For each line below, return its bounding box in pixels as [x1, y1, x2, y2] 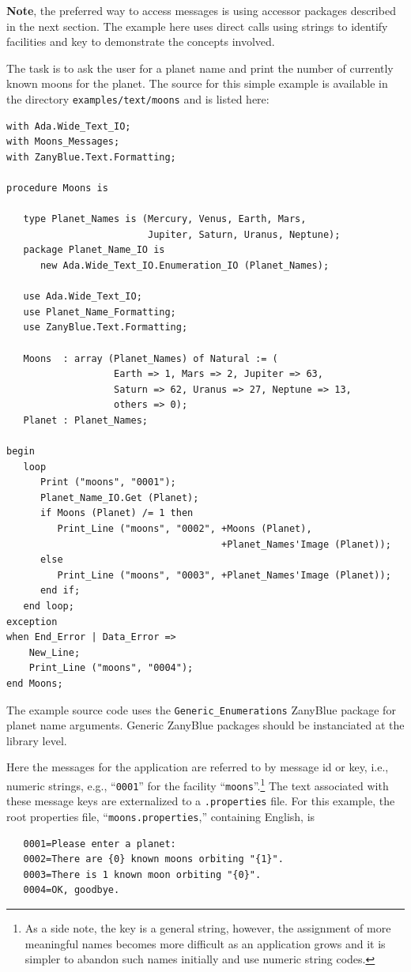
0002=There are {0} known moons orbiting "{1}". [23, 853, 284, 865]
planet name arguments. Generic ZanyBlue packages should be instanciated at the [6, 717, 405, 733]
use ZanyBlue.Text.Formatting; [23, 322, 188, 333]
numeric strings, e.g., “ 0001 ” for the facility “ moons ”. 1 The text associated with [6, 775, 389, 793]
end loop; [23, 601, 74, 612]
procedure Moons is [6, 183, 108, 194]
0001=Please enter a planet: [23, 838, 176, 850]
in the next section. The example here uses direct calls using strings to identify [6, 17, 388, 34]
